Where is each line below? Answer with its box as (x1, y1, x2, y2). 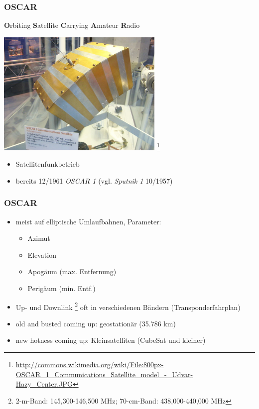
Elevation (27, 249, 56, 260)
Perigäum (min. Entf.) (27, 283, 96, 293)
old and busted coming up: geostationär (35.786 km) (15, 318, 176, 328)
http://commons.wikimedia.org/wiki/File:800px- (15, 359, 164, 369)
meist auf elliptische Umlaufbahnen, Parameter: (15, 216, 161, 226)
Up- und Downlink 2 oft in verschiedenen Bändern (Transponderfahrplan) (15, 300, 241, 312)
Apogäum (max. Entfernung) (27, 266, 117, 277)
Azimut (27, 233, 50, 243)
